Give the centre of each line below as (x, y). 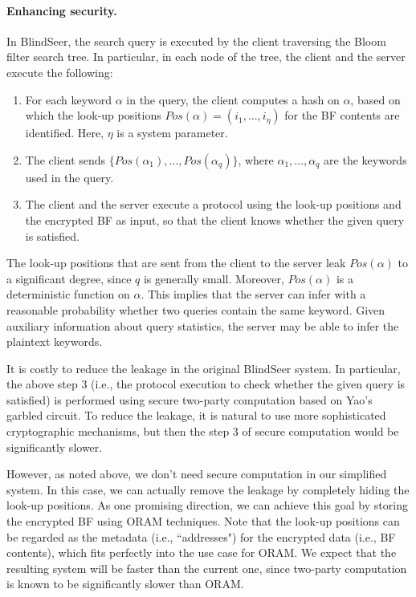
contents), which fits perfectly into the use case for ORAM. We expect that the (202, 552)
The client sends (65, 159)
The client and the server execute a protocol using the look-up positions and (213, 204)
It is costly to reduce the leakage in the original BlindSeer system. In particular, (204, 368)
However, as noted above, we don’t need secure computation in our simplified (197, 474)
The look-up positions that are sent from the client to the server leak (176, 263)
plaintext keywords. (55, 341)
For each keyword (69, 99)
